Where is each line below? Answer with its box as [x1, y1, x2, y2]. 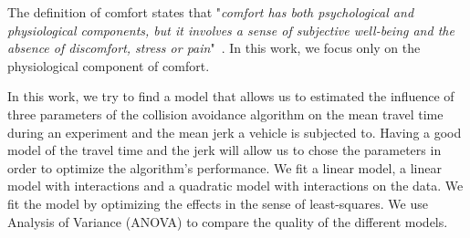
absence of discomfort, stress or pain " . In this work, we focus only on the [7, 38, 421, 57]
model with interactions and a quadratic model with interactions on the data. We [7, 176, 464, 195]
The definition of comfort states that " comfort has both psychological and [7, 3, 414, 21]
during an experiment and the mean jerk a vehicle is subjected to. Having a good [7, 122, 462, 141]
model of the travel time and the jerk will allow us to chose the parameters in [7, 140, 442, 160]
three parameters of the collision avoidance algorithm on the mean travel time [7, 104, 444, 123]
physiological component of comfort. [7, 56, 210, 75]
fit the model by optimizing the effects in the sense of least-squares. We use [7, 193, 428, 212]
